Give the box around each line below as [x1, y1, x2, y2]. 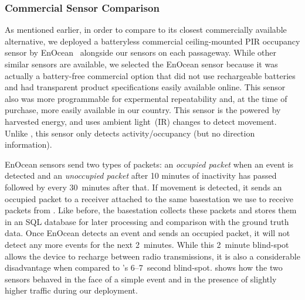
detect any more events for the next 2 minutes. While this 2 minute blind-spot [5, 238, 289, 250]
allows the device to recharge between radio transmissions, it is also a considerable [5, 250, 300, 262]
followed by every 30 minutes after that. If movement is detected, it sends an [5, 180, 282, 193]
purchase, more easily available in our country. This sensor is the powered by [5, 104, 281, 116]
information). [5, 138, 52, 151]
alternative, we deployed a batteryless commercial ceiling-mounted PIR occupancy [5, 35, 300, 47]
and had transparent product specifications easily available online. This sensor [5, 81, 286, 93]
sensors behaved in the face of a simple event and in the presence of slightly [5, 272, 277, 285]
